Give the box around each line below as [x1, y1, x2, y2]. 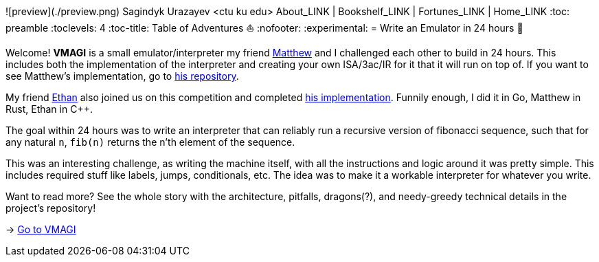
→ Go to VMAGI [5, 223, 76, 235]
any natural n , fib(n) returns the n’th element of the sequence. [5, 136, 295, 148]
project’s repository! [5, 202, 96, 214]
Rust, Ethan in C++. [5, 103, 93, 115]
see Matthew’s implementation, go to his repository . [5, 70, 239, 82]
